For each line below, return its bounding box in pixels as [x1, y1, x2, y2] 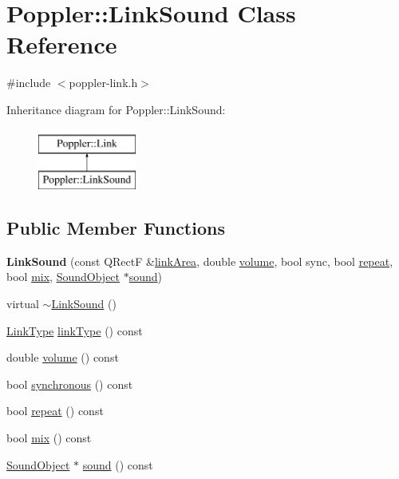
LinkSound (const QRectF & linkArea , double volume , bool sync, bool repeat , [6, 252, 393, 269]
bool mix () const [6, 430, 92, 446]
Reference [6, 28, 117, 61]
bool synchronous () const [6, 375, 133, 392]
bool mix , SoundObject [6, 268, 120, 285]
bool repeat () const [6, 402, 104, 419]
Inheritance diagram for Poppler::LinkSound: [6, 101, 226, 117]
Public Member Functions [6, 216, 225, 240]
